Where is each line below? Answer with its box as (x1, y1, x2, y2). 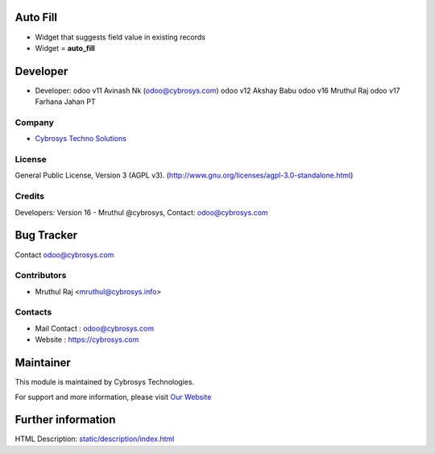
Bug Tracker (14, 228, 78, 242)
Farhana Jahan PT (35, 97, 96, 106)
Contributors (14, 270, 67, 281)
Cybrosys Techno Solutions (35, 134, 126, 144)
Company (14, 117, 54, 128)
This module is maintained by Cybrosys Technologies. (14, 377, 195, 387)
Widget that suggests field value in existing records (35, 32, 205, 42)
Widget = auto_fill (35, 43, 96, 52)
